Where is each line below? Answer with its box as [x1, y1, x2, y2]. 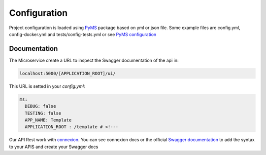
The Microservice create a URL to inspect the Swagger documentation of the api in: [9, 57, 179, 63]
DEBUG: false [25, 104, 56, 109]
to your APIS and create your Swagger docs [9, 144, 99, 150]
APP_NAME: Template [25, 117, 72, 123]
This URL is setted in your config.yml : [9, 83, 85, 89]
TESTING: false [25, 110, 62, 116]
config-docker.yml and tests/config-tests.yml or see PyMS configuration [9, 31, 157, 37]
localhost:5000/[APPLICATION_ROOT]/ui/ [19, 71, 116, 76]
